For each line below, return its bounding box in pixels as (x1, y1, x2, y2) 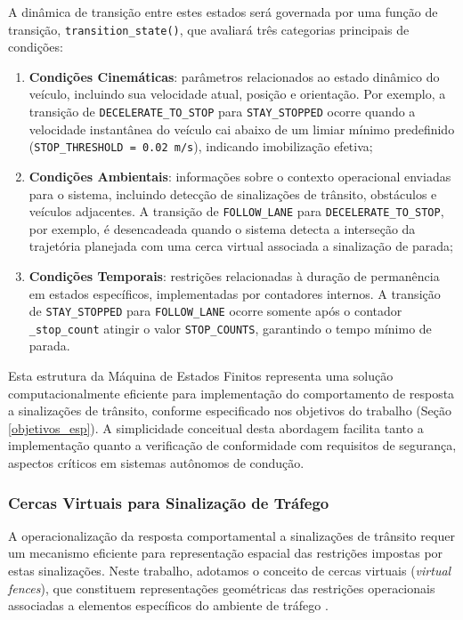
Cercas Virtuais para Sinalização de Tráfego (8, 491, 329, 513)
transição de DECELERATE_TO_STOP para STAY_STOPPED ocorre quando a (28, 102, 416, 121)
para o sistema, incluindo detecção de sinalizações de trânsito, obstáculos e (28, 184, 437, 203)
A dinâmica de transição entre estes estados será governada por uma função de (8, 3, 438, 20)
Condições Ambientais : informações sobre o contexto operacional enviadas (28, 166, 451, 185)
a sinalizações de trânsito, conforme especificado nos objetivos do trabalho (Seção (8, 401, 451, 420)
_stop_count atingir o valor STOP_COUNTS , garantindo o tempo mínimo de (28, 318, 432, 337)
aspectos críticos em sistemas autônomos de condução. (8, 454, 305, 472)
